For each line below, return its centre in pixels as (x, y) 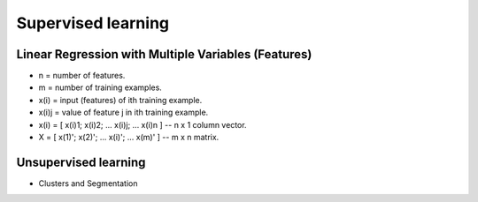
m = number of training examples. (100, 87)
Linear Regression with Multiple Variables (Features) (164, 54)
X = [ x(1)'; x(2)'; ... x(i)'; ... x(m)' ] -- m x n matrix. (129, 138)
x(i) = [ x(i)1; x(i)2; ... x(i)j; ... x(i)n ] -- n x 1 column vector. (143, 124)
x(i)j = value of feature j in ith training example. (123, 112)
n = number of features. (82, 76)
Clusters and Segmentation (88, 183)
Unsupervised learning (81, 162)
